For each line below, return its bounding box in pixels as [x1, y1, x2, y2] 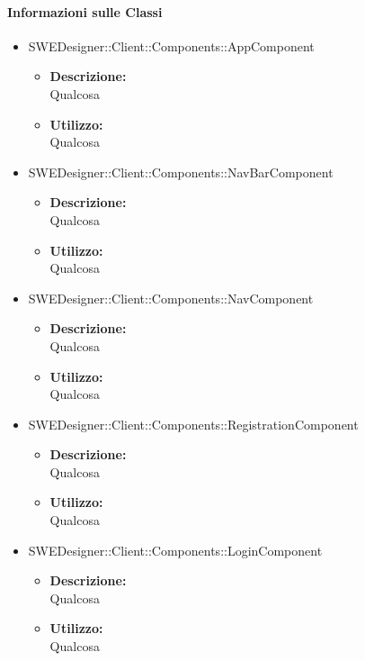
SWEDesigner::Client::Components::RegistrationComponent [28, 414, 359, 433]
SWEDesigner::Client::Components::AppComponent [28, 36, 315, 55]
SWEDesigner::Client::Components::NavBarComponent [28, 162, 334, 181]
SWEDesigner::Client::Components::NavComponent [28, 288, 314, 307]
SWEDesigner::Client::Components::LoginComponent [28, 540, 323, 559]
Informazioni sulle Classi [7, 2, 163, 21]
